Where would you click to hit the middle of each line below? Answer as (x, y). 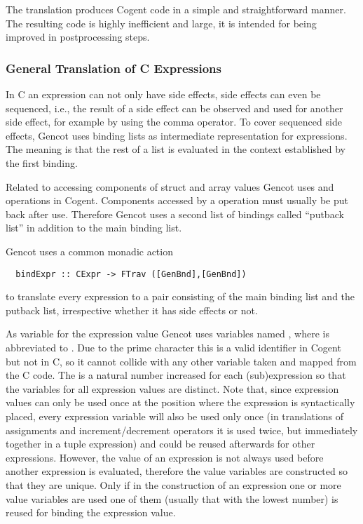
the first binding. (42, 162)
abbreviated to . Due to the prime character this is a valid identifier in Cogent (173, 347)
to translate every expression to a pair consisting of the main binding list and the (180, 296)
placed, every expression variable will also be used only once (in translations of (175, 416)
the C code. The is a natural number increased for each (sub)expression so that (176, 375)
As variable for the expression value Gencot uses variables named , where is (167, 334)
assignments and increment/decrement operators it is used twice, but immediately (182, 430)
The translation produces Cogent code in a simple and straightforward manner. (176, 9)
